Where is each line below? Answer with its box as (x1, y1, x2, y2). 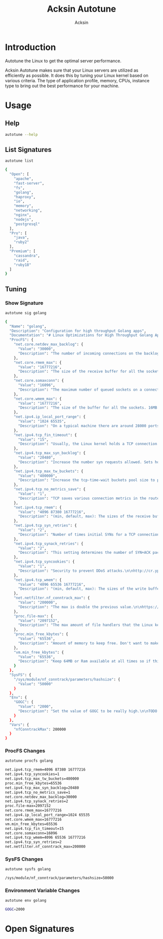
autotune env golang (5, 898, 47, 903)
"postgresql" (14, 222, 40, 226)
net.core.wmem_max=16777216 (5, 817, 62, 822)
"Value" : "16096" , (17, 383, 55, 388)
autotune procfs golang (5, 758, 53, 763)
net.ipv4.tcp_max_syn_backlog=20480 (5, 785, 79, 790)
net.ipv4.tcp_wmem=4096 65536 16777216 (5, 835, 86, 840)
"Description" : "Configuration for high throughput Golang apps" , (9, 328, 147, 333)
